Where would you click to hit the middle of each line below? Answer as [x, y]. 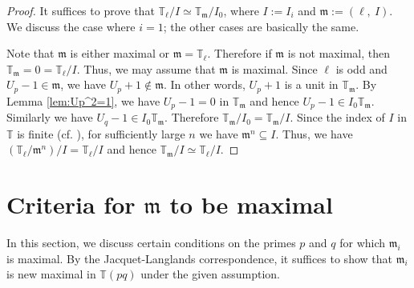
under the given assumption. [210, 274]
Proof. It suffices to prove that [81, 10]
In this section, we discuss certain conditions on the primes [151, 243]
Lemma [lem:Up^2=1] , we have [83, 100]
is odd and [361, 68]
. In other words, [204, 84]
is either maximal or [120, 53]
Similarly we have [50, 117]
